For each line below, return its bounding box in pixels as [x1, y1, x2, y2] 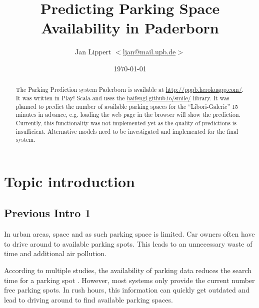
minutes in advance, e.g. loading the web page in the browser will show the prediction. [15, 110, 240, 119]
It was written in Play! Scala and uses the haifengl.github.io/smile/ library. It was [15, 93, 229, 102]
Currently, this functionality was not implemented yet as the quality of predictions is [15, 118, 236, 127]
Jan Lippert [75, 46, 111, 57]
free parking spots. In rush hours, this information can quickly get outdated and [4, 285, 250, 295]
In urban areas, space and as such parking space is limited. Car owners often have [4, 229, 255, 239]
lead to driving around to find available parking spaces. [4, 294, 173, 305]
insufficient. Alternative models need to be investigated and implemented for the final [15, 127, 238, 135]
